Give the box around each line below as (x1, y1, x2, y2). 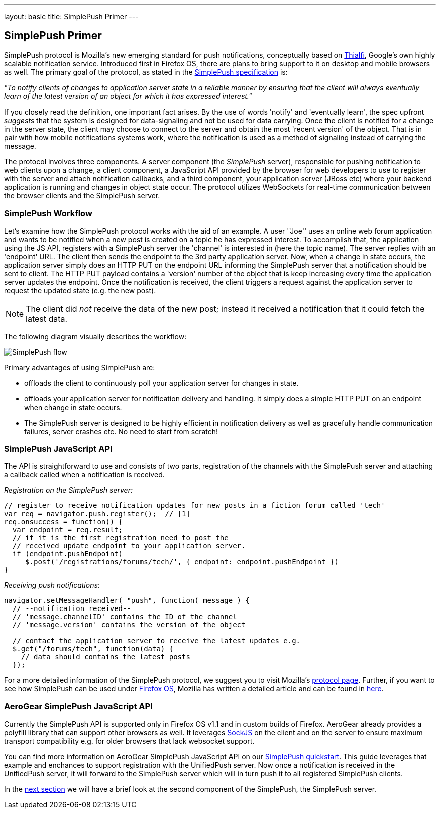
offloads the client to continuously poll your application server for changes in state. (24, 378, 299, 387)
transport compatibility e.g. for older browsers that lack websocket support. (4, 737, 255, 746)
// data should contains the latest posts (21, 653, 190, 661)
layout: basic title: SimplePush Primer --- (4, 12, 139, 21)
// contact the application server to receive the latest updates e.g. (12, 637, 301, 645)
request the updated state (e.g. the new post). (4, 286, 156, 295)
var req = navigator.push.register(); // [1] (4, 510, 190, 518)
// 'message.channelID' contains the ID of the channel (12, 613, 237, 621)
